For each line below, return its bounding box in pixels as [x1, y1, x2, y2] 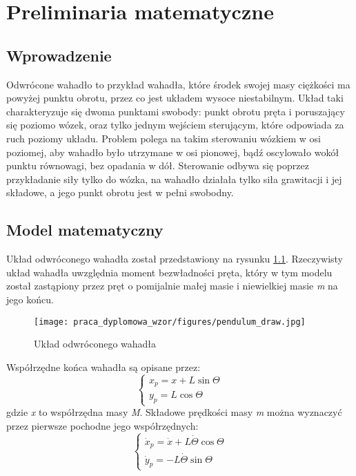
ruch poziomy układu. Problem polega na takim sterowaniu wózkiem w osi [6, 131, 321, 145]
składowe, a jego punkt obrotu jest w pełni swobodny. [6, 185, 234, 200]
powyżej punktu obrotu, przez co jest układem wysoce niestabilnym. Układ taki [6, 91, 344, 105]
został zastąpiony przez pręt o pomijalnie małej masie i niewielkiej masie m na [6, 278, 338, 293]
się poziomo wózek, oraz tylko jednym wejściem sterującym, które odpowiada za [6, 117, 344, 132]
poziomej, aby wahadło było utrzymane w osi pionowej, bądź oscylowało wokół [6, 144, 339, 159]
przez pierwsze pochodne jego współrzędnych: [6, 418, 199, 432]
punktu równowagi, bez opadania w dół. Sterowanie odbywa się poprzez [6, 158, 309, 173]
